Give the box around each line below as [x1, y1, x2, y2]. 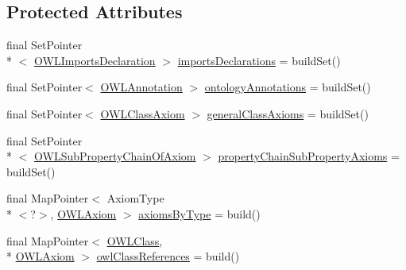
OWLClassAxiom [100, 105, 185, 121]
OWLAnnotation [100, 79, 183, 95]
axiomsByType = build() [138, 205, 261, 222]
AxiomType [106, 190, 164, 206]
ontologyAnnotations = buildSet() [204, 79, 371, 95]
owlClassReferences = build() [96, 248, 240, 264]
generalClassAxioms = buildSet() [207, 105, 369, 121]
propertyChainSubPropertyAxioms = [218, 148, 400, 164]
